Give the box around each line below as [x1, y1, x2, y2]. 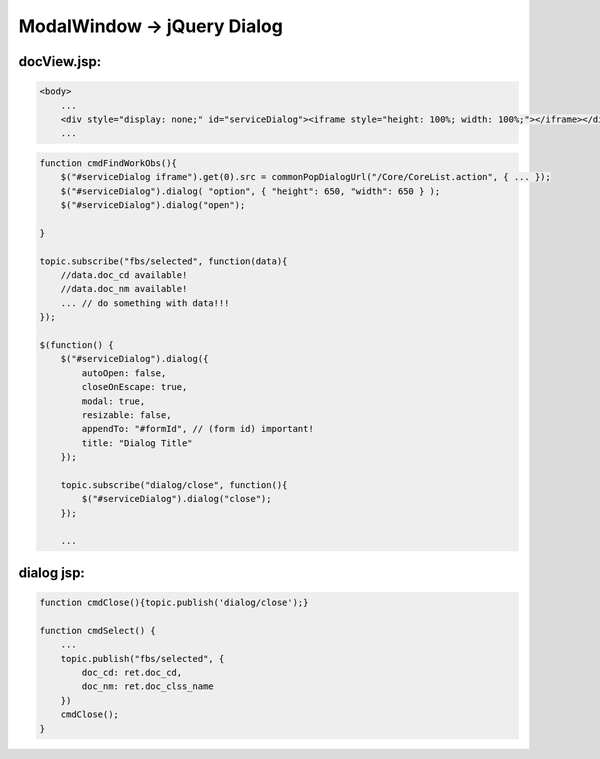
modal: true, [81, 395, 146, 407]
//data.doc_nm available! [60, 283, 188, 295]
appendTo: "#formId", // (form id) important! [81, 423, 314, 435]
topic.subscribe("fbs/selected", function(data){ [39, 255, 288, 267]
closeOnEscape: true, [81, 381, 188, 393]
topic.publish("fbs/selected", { [60, 653, 225, 664]
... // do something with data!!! [60, 297, 230, 309]
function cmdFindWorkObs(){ [39, 157, 177, 169]
